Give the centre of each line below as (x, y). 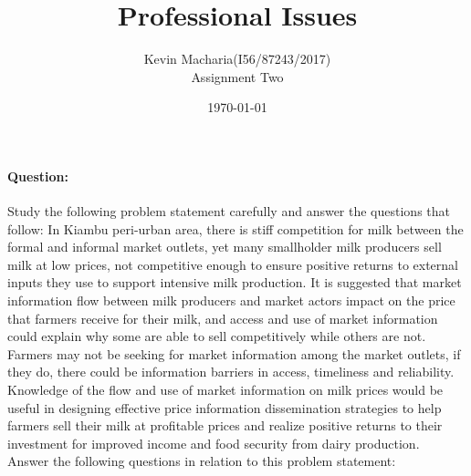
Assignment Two (237, 76)
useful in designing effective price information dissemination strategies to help (225, 407)
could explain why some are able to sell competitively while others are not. (217, 336)
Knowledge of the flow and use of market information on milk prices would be (225, 390)
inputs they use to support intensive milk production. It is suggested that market (235, 282)
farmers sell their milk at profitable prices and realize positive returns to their (225, 425)
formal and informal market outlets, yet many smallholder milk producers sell (225, 247)
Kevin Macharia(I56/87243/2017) (237, 59)
